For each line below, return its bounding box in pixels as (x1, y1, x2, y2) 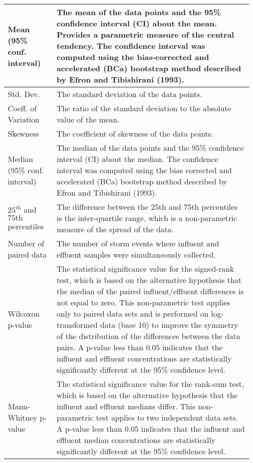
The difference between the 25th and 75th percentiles (56, 201, 238, 212)
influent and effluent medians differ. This (56, 401, 196, 412)
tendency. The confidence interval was (56, 40, 205, 51)
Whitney (8, 412, 37, 423)
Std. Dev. (8, 88, 40, 100)
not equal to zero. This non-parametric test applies (56, 297, 230, 308)
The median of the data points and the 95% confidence (56, 142, 244, 153)
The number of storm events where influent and (56, 238, 219, 249)
